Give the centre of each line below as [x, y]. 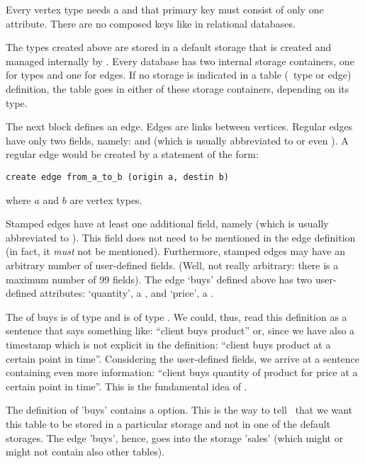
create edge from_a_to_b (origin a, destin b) [117, 177]
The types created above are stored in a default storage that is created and [169, 47]
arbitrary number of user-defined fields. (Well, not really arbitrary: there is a [172, 265]
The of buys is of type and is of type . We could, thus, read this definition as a [176, 316]
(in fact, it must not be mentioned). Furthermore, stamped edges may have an [175, 251]
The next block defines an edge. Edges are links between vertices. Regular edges [179, 126]
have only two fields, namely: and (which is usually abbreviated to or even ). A [177, 140]
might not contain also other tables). [85, 452]
